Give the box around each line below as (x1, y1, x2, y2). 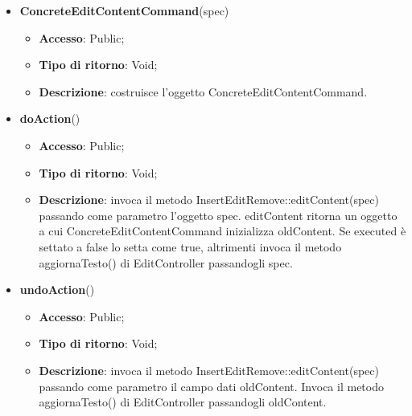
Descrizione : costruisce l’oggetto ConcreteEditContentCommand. (39, 83, 368, 100)
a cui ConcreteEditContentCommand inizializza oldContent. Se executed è (39, 222, 406, 239)
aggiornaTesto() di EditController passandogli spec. (39, 254, 293, 271)
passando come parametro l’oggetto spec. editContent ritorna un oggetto (39, 206, 398, 223)
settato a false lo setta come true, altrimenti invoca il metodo (39, 238, 342, 255)
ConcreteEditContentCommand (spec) (19, 2, 229, 18)
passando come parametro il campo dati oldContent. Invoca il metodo (39, 377, 384, 394)
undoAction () (19, 281, 95, 298)
